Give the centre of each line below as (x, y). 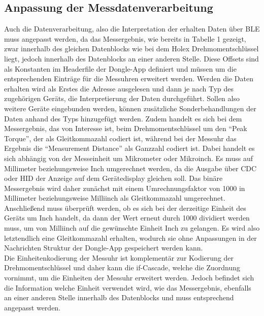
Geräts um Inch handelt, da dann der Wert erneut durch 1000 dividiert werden (127, 218)
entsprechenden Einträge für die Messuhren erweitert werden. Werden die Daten (129, 78)
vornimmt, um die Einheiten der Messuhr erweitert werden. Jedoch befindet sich (129, 278)
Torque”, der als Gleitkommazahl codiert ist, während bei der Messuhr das (120, 138)
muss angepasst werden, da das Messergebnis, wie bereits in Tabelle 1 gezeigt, (125, 38)
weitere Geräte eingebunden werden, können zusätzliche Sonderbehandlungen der (130, 108)
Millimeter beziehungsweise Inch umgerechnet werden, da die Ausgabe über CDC (130, 168)
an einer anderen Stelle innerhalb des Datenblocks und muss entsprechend (119, 297)
